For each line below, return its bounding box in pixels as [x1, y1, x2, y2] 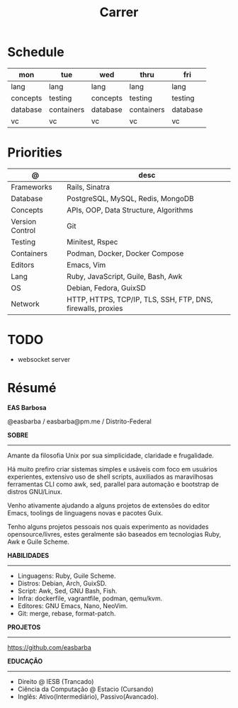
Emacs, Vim [67, 260, 106, 270]
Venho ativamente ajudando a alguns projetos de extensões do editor [7, 501, 210, 510]
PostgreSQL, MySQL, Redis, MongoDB [67, 193, 195, 203]
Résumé [7, 380, 57, 396]
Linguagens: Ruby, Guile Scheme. [17, 571, 116, 580]
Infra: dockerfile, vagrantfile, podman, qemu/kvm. [17, 594, 163, 603]
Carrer [99, 4, 139, 21]
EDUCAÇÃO [7, 656, 43, 666]
